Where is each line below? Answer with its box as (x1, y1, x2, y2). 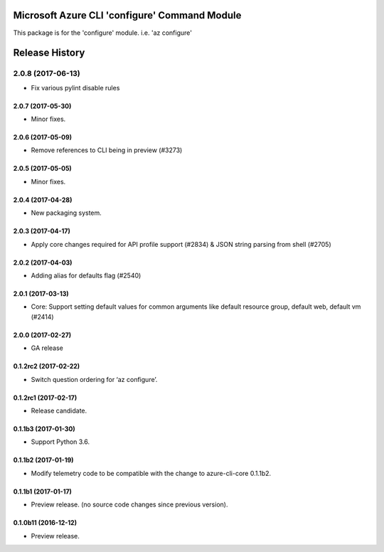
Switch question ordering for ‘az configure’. (31, 375, 158, 383)
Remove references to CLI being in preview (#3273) (31, 146, 183, 154)
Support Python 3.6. (31, 437, 90, 446)
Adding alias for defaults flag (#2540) (31, 271, 142, 280)
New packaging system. (31, 208, 102, 217)
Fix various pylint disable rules (31, 83, 120, 92)
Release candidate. (31, 406, 87, 415)
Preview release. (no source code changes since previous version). (31, 500, 228, 509)
